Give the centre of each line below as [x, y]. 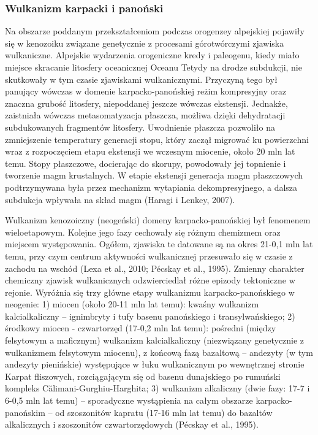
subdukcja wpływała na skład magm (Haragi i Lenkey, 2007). [120, 199]
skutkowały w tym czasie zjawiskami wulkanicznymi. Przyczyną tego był [141, 79]
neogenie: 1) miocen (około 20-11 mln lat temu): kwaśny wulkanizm [132, 304]
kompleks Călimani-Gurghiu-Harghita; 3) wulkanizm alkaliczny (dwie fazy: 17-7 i [157, 388]
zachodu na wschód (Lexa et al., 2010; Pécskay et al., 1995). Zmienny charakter [155, 268]
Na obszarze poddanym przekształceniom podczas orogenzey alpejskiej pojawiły [155, 31]
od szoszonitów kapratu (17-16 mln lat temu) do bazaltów [164, 412]
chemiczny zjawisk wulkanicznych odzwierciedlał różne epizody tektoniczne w [150, 280]
